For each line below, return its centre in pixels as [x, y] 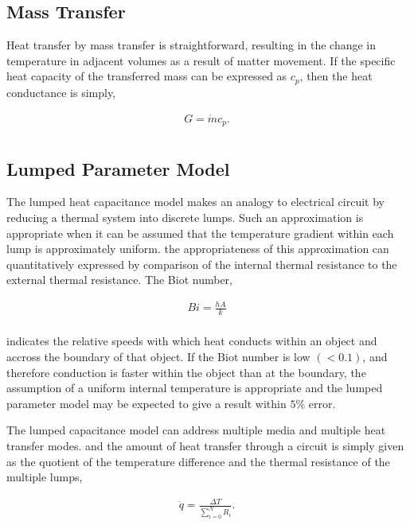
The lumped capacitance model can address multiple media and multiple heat [196, 430]
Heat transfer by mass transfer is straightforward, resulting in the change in [191, 45]
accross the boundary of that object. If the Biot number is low [158, 356]
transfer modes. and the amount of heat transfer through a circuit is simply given [205, 445]
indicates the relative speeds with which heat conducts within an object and [192, 341]
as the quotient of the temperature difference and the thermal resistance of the [198, 461]
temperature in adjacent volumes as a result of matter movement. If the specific [201, 60]
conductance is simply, [61, 92]
